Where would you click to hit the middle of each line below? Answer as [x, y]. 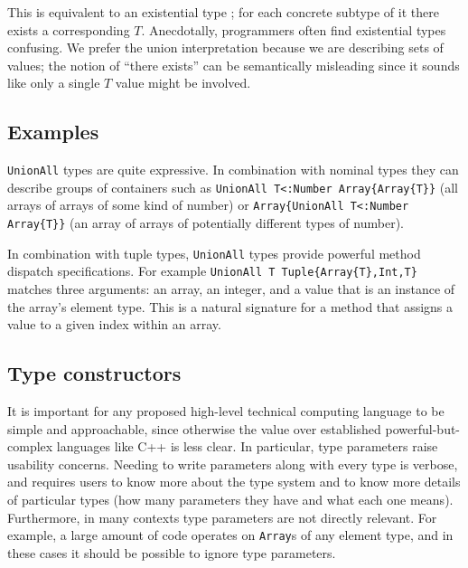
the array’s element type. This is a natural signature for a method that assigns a [230, 306]
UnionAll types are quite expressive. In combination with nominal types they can [233, 170]
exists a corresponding [69, 29]
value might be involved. [183, 83]
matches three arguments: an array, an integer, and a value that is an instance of [231, 289]
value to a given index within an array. [114, 324]
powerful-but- [423, 428]
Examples [53, 132]
